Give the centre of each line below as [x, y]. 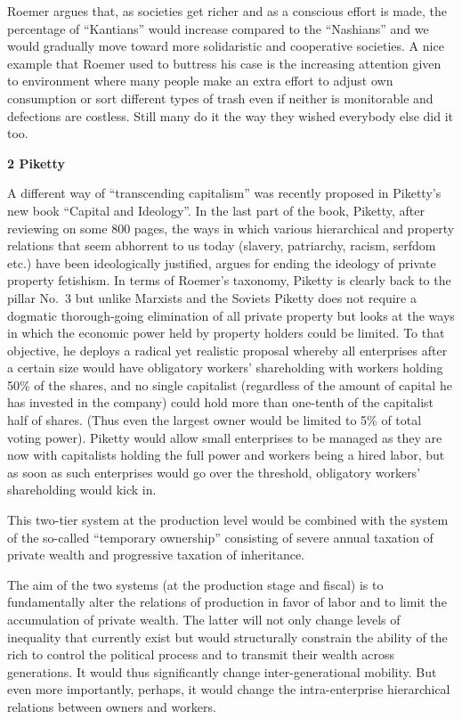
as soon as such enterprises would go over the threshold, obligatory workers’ [214, 472]
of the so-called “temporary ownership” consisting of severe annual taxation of [220, 537]
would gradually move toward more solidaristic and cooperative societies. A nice [226, 46]
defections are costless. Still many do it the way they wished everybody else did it [231, 115]
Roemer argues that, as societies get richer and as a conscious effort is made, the [227, 11]
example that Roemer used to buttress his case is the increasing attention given [224, 63]
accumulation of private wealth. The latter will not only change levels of [204, 619]
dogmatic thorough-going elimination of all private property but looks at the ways [231, 315]
